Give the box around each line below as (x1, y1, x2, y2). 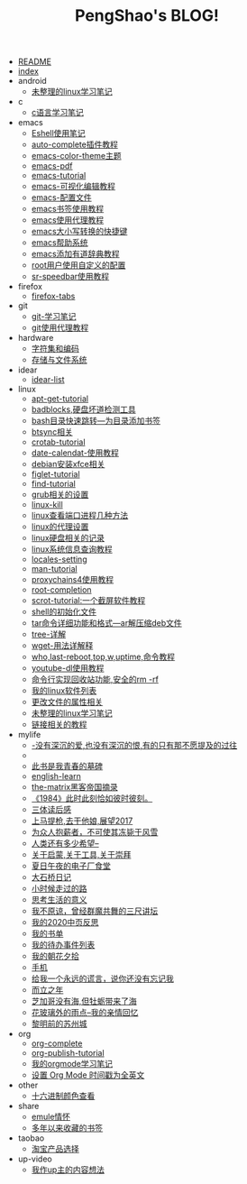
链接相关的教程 (31, 719, 87, 730)
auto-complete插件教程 (31, 139, 119, 150)
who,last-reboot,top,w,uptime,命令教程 (31, 651, 176, 663)
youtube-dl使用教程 (31, 663, 105, 674)
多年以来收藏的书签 (31, 1123, 104, 1134)
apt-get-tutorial (31, 393, 89, 404)
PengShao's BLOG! (75, 5, 219, 26)
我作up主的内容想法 (31, 1164, 105, 1175)
